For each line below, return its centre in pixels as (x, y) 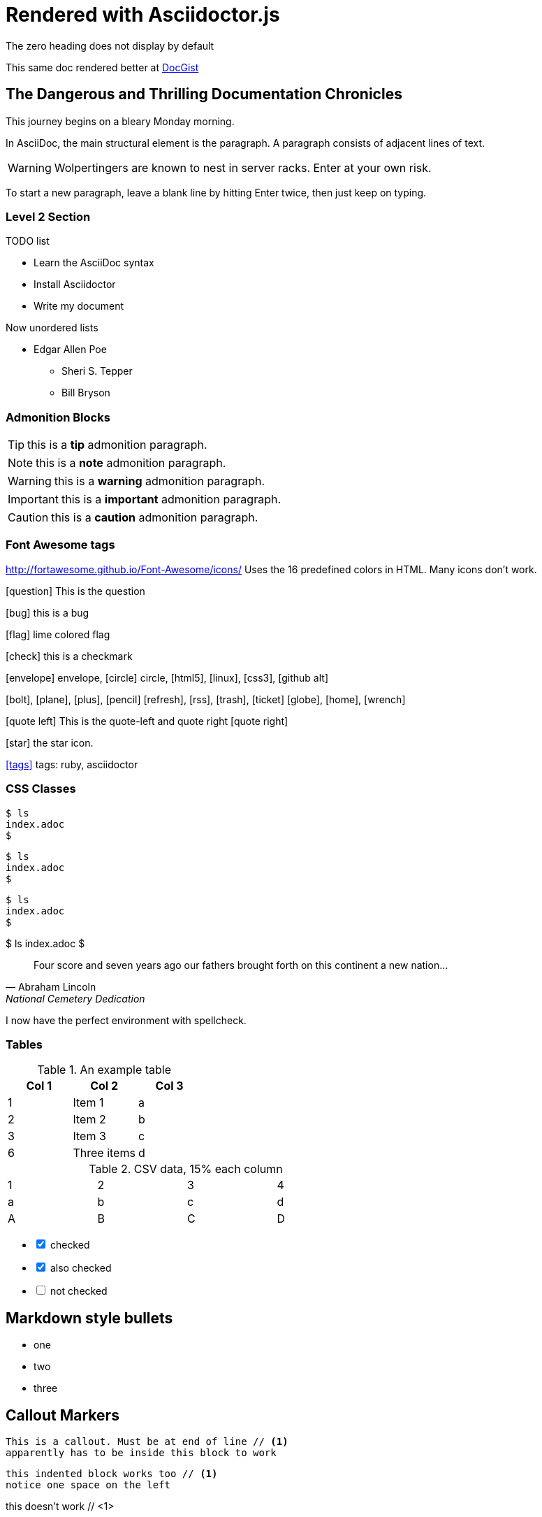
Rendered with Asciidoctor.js (143, 15)
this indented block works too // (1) (112, 1474)
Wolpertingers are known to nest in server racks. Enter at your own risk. (243, 167)
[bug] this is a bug (47, 612)
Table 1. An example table (104, 1070)
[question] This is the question (75, 591)
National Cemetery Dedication (75, 998)
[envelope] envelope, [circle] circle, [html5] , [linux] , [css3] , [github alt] (167, 677)
